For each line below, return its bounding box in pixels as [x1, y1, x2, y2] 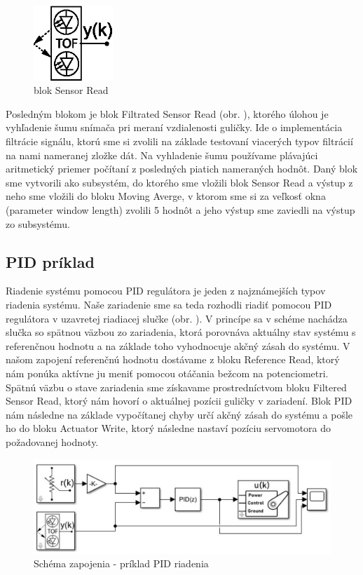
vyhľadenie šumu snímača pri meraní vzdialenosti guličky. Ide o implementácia [6, 120, 343, 135]
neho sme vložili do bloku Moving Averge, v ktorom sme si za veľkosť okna [6, 189, 326, 203]
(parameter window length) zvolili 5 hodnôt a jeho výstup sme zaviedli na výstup [6, 203, 355, 217]
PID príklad [6, 250, 95, 272]
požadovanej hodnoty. [6, 434, 99, 449]
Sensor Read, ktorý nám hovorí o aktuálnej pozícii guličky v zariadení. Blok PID [6, 393, 352, 408]
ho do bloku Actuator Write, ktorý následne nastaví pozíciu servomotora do [6, 421, 331, 435]
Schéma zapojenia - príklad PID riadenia [34, 556, 209, 571]
